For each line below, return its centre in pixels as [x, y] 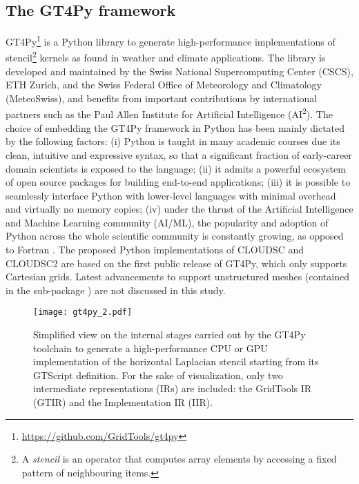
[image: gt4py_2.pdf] [83, 312]
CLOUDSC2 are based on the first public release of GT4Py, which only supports [176, 263]
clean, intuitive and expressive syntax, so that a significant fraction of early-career [179, 154]
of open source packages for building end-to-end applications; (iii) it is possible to [178, 182]
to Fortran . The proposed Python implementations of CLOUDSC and [155, 250]
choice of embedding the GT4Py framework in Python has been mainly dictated [175, 127]
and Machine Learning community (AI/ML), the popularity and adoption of [167, 222]
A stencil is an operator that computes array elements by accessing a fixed [179, 459]
